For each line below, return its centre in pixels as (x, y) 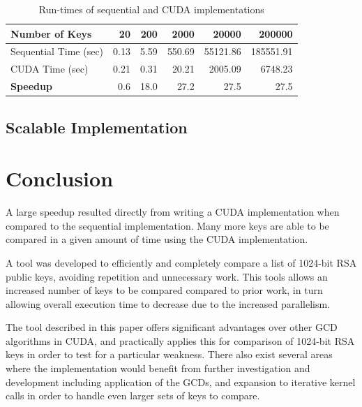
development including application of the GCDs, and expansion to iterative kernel (181, 382)
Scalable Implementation (97, 127)
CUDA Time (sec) (50, 69)
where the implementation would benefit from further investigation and (158, 368)
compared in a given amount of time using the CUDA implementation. (157, 239)
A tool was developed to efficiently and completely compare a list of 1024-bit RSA (181, 262)
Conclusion (60, 178)
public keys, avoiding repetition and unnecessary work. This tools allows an (167, 276)
